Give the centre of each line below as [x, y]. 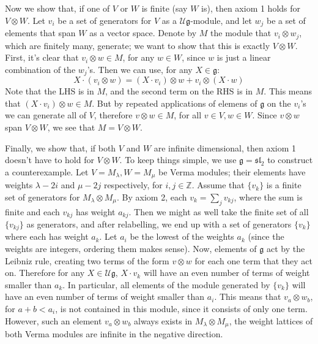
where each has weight [47, 236]
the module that [241, 33]
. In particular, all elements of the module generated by [166, 284]
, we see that [71, 127]
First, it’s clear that [42, 57]
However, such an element [54, 320]
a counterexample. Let [47, 171]
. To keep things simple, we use [178, 160]
